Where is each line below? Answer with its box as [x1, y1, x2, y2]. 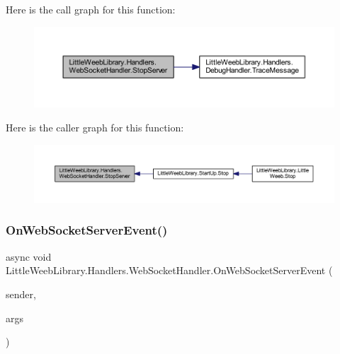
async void [6, 249, 52, 264]
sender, [6, 286, 36, 301]
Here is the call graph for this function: [6, 2, 176, 16]
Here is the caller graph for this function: [6, 119, 184, 134]
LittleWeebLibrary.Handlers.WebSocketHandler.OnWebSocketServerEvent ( [6, 263, 333, 278]
